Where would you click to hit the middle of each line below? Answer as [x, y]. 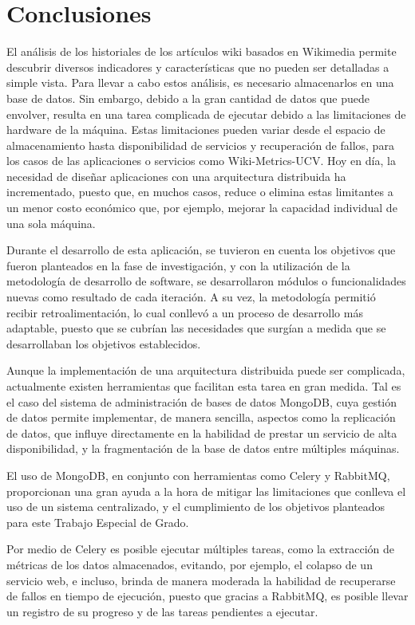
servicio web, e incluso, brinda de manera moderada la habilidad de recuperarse [201, 580]
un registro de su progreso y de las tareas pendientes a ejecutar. [162, 611]
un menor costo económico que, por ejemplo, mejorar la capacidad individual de [202, 208]
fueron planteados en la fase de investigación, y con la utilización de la [178, 265]
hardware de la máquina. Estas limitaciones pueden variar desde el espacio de [196, 130]
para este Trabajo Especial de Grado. [98, 522]
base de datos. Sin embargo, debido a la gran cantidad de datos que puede [188, 98]
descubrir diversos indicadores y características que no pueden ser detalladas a [198, 67]
